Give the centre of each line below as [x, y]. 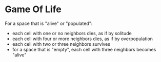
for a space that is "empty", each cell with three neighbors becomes [84, 49]
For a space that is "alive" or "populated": [49, 23]
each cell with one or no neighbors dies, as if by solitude [72, 33]
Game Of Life [33, 9]
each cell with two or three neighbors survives [61, 44]
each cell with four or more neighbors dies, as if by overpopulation [83, 39]
